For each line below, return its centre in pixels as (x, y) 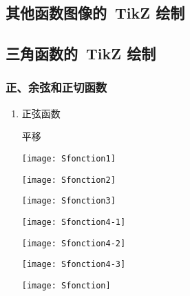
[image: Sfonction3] (68, 201)
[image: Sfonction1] (68, 158)
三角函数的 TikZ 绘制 (81, 53)
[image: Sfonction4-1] (74, 222)
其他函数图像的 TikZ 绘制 (95, 13)
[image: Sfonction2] (68, 180)
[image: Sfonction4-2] (74, 243)
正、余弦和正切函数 (56, 87)
